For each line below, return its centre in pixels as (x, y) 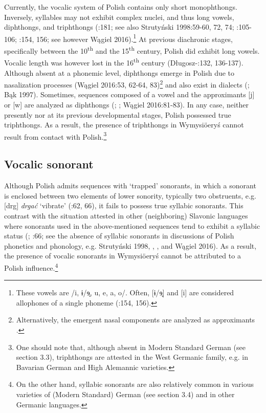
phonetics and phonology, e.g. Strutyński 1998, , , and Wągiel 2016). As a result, (130, 245)
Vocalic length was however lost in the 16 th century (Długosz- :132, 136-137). (124, 62)
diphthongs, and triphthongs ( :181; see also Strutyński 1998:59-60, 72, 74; (119, 27)
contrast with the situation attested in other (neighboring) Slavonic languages (126, 215)
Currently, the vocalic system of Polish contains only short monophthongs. (121, 7)
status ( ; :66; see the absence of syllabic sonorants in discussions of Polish (119, 236)
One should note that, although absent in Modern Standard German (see (131, 347)
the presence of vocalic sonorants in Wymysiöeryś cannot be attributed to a (123, 256)
